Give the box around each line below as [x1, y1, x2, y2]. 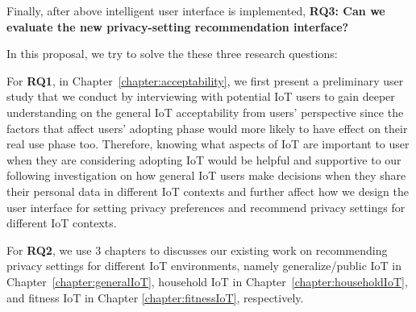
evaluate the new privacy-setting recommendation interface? [6, 18, 349, 35]
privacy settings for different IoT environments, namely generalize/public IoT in [6, 257, 402, 274]
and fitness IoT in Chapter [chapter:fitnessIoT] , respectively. [6, 289, 304, 306]
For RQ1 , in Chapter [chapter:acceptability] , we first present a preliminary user [6, 72, 404, 89]
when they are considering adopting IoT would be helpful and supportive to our [6, 151, 401, 168]
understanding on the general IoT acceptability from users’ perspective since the [6, 103, 404, 120]
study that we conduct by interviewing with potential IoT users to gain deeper [6, 88, 395, 105]
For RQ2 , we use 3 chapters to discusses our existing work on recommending [6, 241, 388, 258]
